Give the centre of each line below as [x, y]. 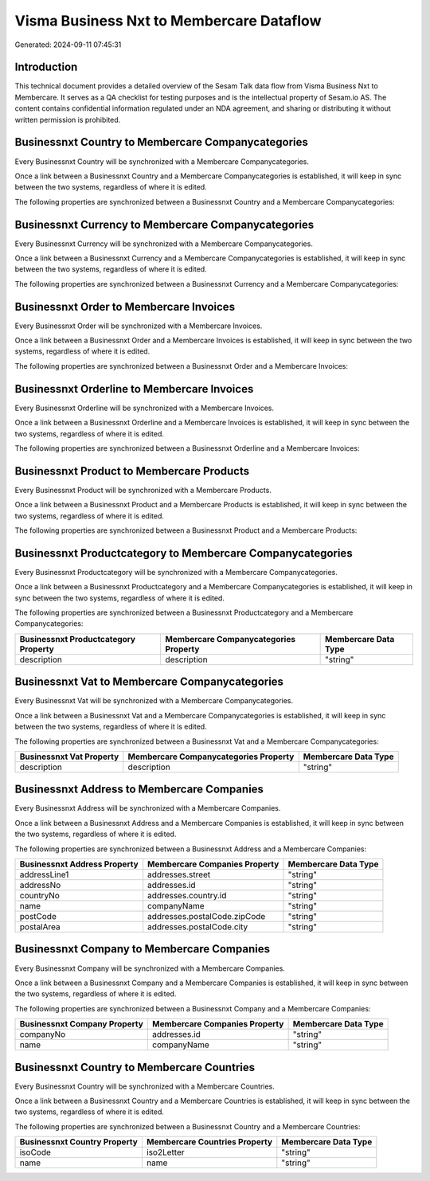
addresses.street [179, 874]
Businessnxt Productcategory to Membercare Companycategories [184, 553]
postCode [38, 917]
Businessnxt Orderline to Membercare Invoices [134, 389]
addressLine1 [44, 874]
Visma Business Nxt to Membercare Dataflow [168, 21]
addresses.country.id [187, 896]
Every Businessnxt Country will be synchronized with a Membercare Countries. [145, 1086]
